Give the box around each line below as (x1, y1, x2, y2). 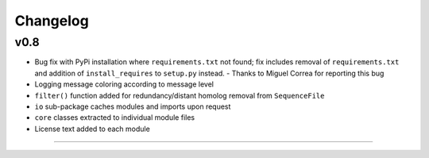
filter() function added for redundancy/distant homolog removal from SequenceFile (34, 91, 325, 100)
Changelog (14, 12, 89, 29)
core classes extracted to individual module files (34, 113, 195, 122)
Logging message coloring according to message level (34, 79, 214, 89)
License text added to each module (34, 124, 150, 133)
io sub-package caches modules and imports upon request (34, 102, 231, 111)
